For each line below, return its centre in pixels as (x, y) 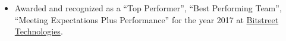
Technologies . (39, 31)
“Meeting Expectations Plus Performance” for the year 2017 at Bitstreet (147, 19)
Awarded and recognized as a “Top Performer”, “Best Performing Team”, (148, 8)
